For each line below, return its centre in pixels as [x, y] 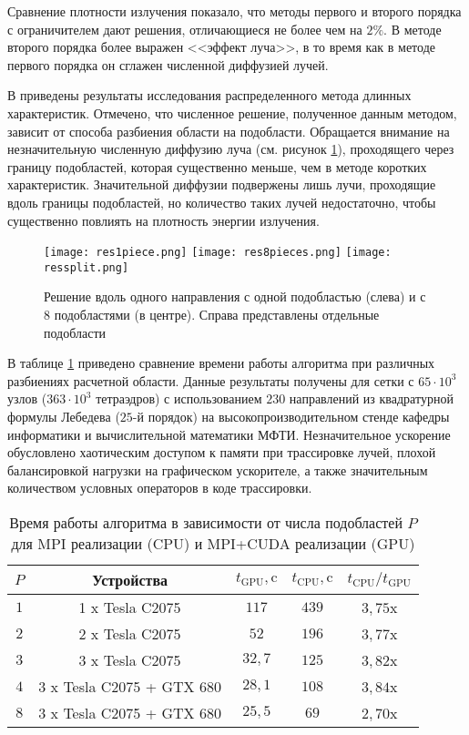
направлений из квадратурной [371, 398]
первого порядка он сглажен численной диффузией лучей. [168, 64]
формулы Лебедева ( [64, 416]
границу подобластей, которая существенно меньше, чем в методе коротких [217, 166]
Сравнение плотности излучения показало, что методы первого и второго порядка [234, 11]
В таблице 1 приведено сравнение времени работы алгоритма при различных [221, 363]
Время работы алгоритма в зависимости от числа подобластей [206, 522]
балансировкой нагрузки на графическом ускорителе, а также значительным [218, 470]
